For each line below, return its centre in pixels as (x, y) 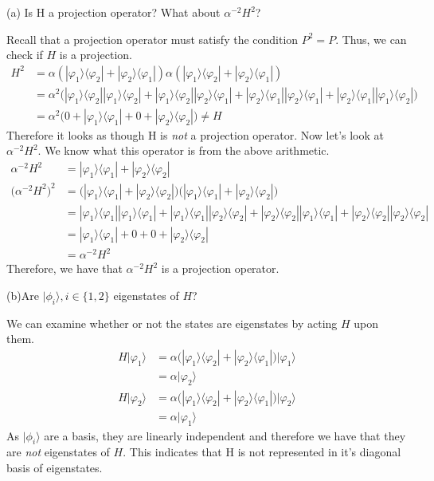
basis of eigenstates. (55, 467)
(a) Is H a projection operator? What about (113, 12)
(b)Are (23, 295)
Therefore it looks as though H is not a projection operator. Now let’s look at (195, 134)
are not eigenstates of (58, 452)
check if (25, 55)
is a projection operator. (220, 268)
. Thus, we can (371, 39)
